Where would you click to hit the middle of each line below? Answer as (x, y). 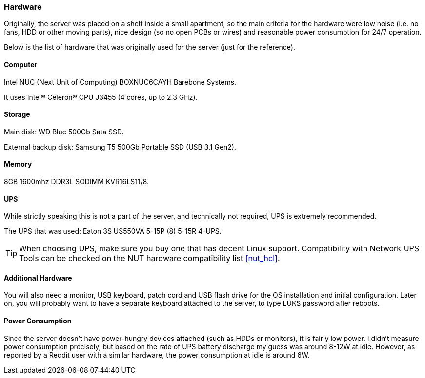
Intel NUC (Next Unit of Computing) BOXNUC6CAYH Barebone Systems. (120, 82)
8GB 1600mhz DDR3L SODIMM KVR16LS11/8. (77, 182)
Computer (21, 64)
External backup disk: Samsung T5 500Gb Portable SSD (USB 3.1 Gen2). (120, 147)
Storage (17, 114)
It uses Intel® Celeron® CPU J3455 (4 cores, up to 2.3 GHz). (101, 97)
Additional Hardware (38, 278)
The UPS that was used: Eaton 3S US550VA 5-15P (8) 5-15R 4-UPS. (113, 231)
